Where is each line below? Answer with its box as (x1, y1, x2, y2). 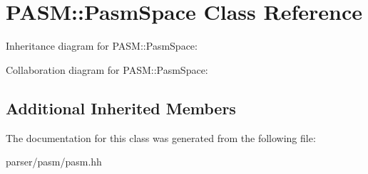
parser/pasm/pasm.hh (6, 154, 102, 169)
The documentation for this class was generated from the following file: (6, 130, 316, 145)
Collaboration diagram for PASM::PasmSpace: (6, 62, 208, 77)
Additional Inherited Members (6, 97, 236, 119)
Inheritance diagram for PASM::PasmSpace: (6, 38, 198, 53)
